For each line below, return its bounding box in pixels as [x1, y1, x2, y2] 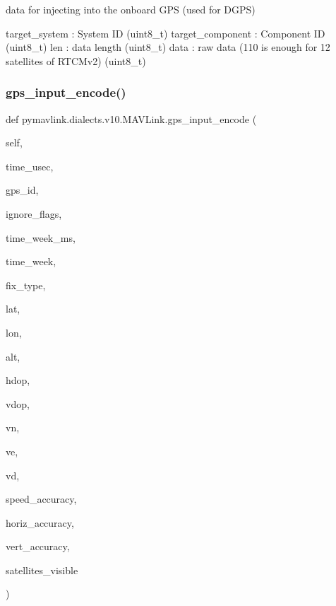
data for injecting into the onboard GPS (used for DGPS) [6, 2, 256, 16]
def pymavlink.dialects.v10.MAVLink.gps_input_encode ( [6, 111, 257, 126]
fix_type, [6, 277, 46, 292]
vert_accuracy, [6, 539, 70, 554]
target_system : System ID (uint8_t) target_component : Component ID [6, 25, 325, 40]
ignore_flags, [6, 206, 62, 221]
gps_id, [6, 182, 39, 197]
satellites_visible [6, 562, 78, 577]
